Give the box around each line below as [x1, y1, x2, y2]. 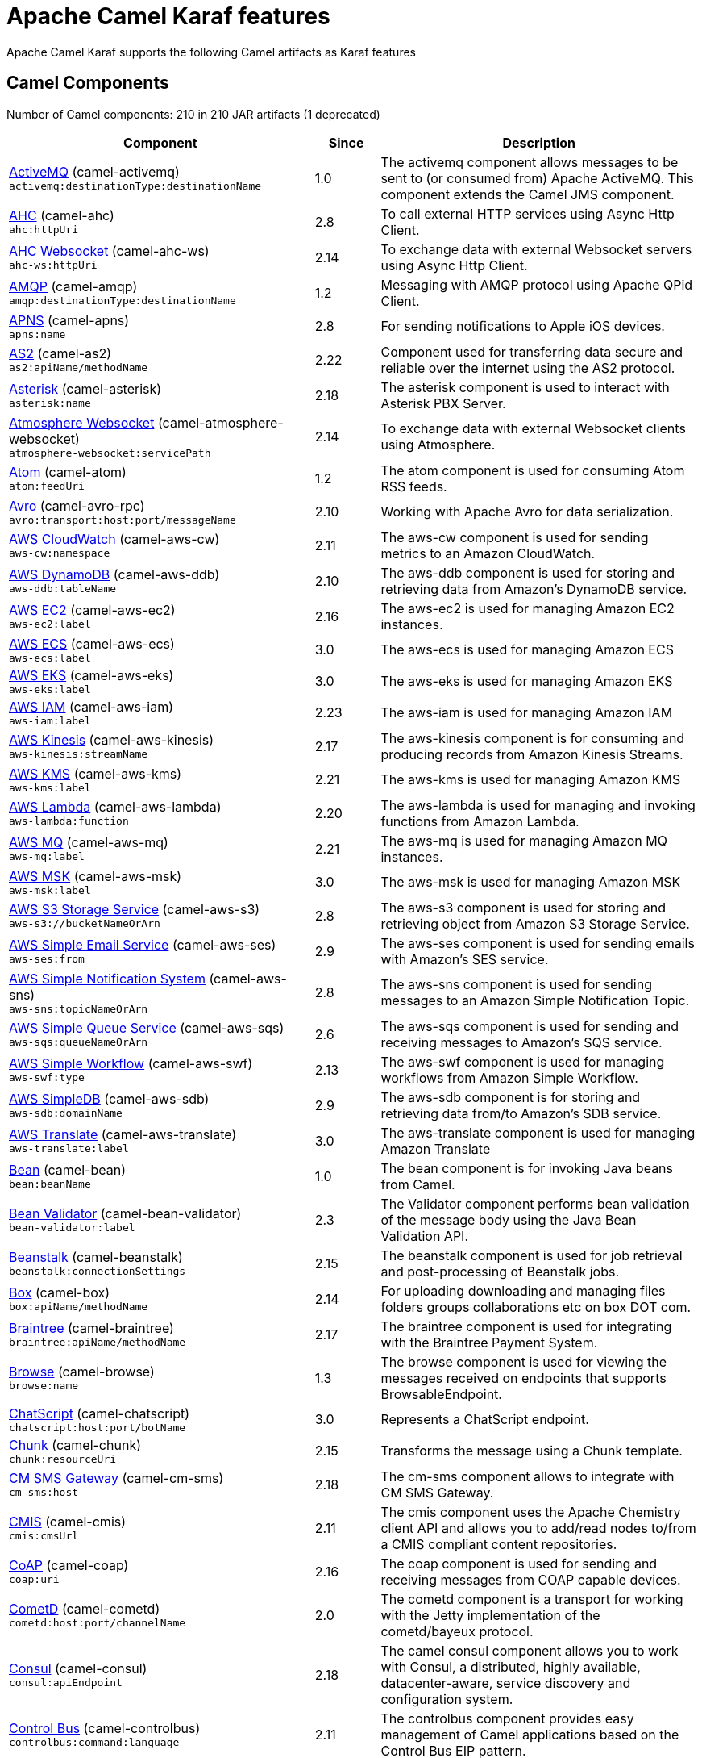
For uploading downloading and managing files [380, 1282, 666, 1299]
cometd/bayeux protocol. [380, 1622, 534, 1639]
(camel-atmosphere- [157, 414, 284, 431]
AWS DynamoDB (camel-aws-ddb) [9, 566, 220, 583]
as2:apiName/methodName [9, 361, 148, 374]
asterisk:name [9, 397, 91, 410]
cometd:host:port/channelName [9, 1617, 186, 1630]
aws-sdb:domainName [9, 1107, 123, 1120]
